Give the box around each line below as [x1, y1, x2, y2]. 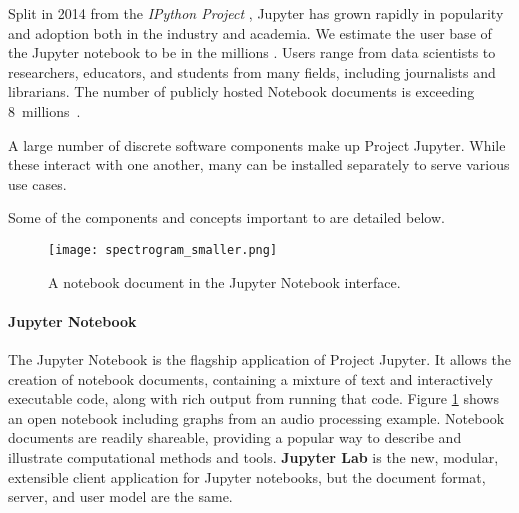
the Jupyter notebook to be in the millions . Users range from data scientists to [8, 42, 496, 63]
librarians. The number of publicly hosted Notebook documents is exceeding [8, 81, 475, 102]
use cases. [8, 173, 67, 194]
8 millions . [8, 100, 81, 121]
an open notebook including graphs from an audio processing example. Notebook [8, 407, 505, 428]
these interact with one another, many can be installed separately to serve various [8, 154, 510, 175]
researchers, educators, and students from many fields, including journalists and [8, 61, 496, 82]
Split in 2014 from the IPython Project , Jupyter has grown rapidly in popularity [8, 3, 504, 23]
